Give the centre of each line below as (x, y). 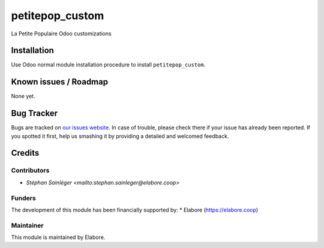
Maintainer (27, 225)
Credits (25, 153)
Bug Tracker (34, 114)
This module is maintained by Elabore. (58, 237)
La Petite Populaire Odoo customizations (61, 34)
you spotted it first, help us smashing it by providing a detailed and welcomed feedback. (120, 136)
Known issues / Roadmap (59, 82)
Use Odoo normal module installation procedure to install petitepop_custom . (108, 65)
